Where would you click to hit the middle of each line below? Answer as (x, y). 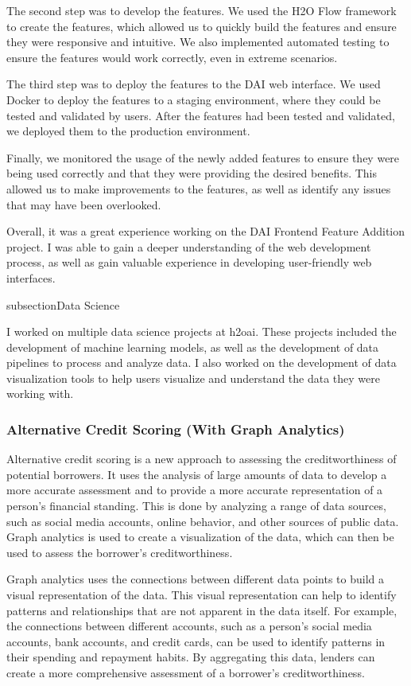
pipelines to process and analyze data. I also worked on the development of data (202, 362)
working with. (40, 394)
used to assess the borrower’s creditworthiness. (120, 552)
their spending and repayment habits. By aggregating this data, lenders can (191, 657)
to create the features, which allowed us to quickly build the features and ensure (202, 26)
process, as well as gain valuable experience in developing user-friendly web (189, 262)
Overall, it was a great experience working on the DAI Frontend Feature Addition (206, 231)
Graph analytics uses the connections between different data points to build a (196, 579)
